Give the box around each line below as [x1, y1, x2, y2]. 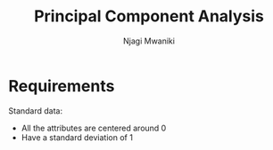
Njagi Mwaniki [122, 36, 176, 46]
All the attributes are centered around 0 [21, 122, 167, 133]
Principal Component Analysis [33, 6, 265, 27]
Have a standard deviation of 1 [21, 131, 133, 143]
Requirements [8, 75, 115, 96]
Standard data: [8, 105, 63, 116]
